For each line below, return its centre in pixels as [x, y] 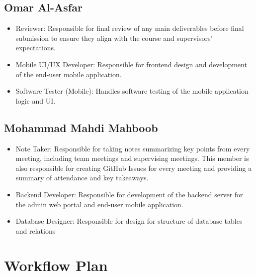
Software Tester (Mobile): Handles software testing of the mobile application [132, 91]
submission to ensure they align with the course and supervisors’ [114, 38]
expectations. [36, 48]
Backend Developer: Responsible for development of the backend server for [129, 194]
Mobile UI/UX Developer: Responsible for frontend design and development [131, 64]
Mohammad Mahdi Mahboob [81, 127]
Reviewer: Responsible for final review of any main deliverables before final [130, 28]
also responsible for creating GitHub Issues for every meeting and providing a [134, 168]
